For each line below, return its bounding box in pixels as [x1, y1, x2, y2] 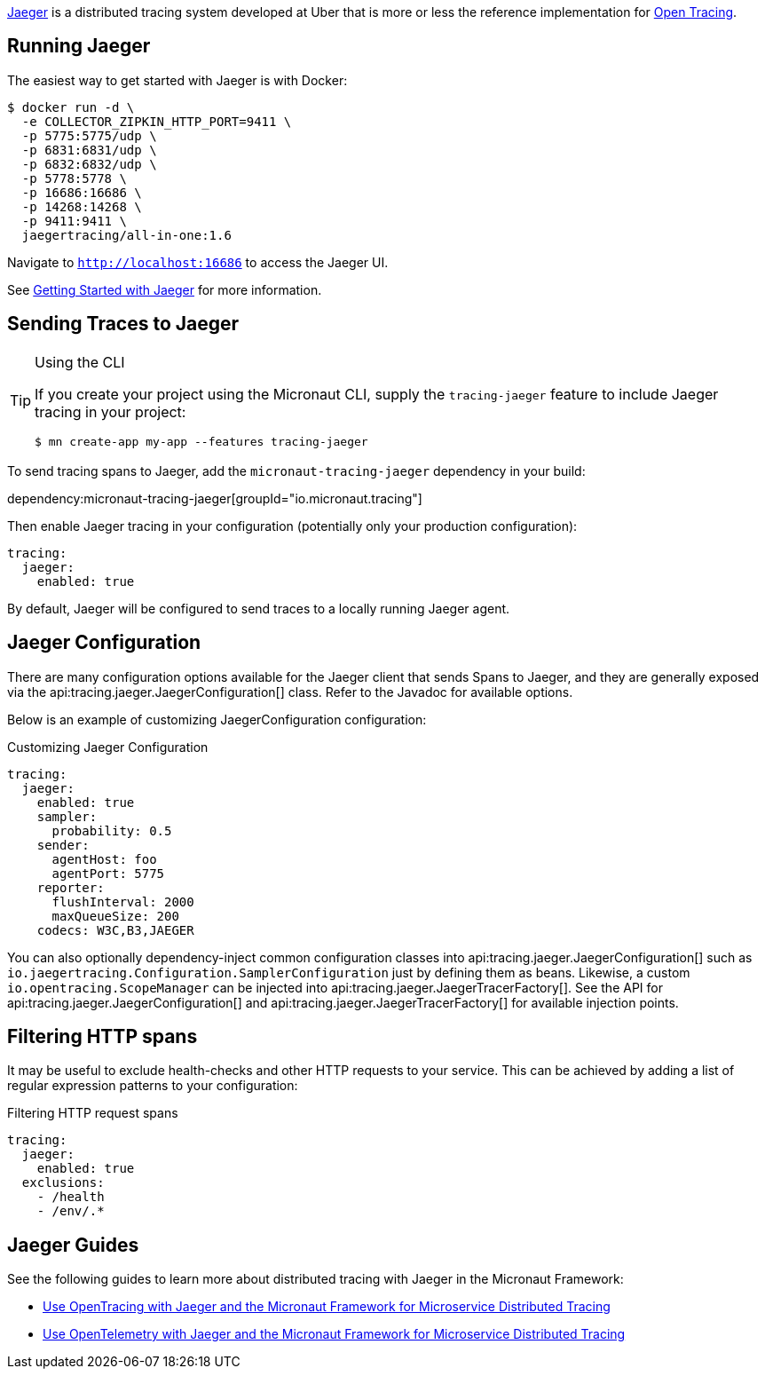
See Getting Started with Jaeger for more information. [7, 281, 322, 297]
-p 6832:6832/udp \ [21, 156, 157, 171]
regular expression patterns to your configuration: [7, 1078, 298, 1094]
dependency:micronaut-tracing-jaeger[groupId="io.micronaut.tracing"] [7, 490, 422, 506]
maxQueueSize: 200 [51, 908, 179, 923]
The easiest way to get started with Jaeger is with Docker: [7, 72, 348, 88]
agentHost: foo [51, 851, 157, 866]
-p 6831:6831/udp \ [21, 142, 157, 157]
